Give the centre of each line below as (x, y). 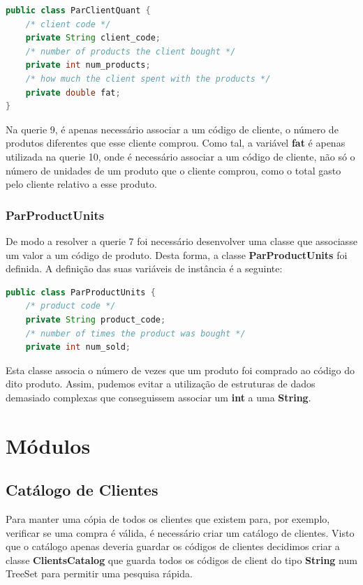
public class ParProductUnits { (81, 292)
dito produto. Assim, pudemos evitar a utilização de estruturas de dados (161, 384)
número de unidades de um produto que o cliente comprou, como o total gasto (173, 170)
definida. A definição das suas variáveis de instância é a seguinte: (144, 268)
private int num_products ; (88, 65)
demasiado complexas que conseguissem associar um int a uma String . (158, 397)
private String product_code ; (96, 319)
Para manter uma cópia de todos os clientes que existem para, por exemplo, (168, 519)
